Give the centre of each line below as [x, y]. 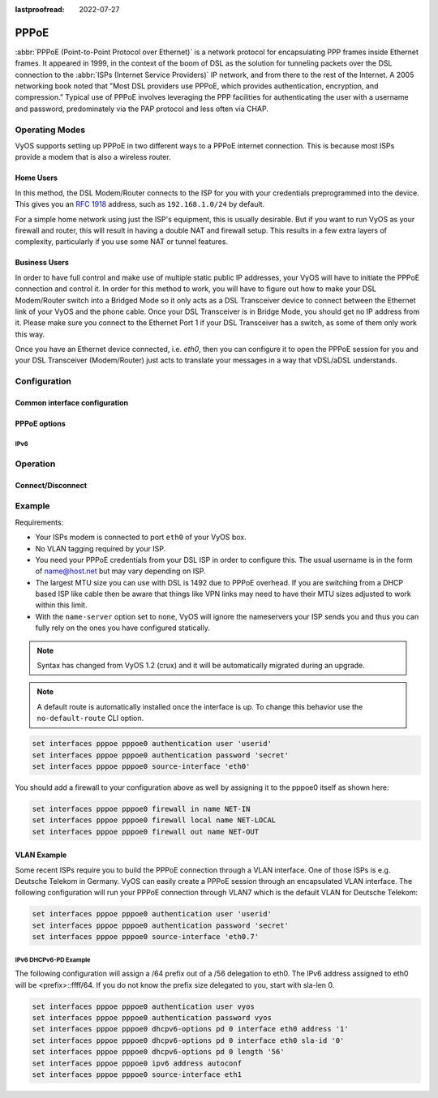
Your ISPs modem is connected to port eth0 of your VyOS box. [141, 537]
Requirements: [39, 522]
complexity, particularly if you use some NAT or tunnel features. [122, 242]
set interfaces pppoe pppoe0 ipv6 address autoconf [137, 1063]
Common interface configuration [72, 403]
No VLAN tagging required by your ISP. [101, 548]
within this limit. [61, 605]
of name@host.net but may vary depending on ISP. [120, 571]
